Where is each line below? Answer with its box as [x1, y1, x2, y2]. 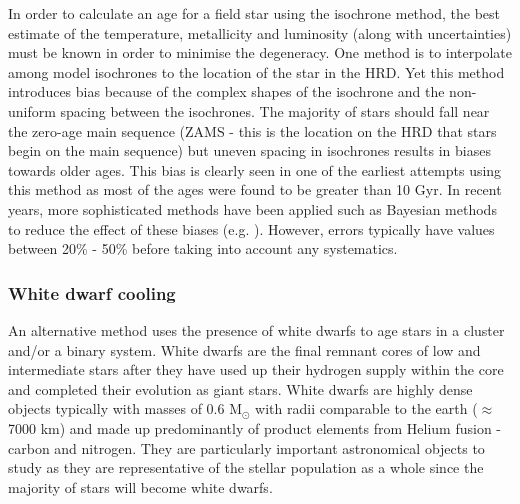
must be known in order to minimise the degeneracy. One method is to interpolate [8, 42, 512, 63]
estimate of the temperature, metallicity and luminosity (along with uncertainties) [8, 22, 512, 43]
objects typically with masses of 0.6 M [8, 398, 243, 419]
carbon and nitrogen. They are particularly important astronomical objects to [8, 437, 485, 458]
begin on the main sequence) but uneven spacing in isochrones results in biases [8, 140, 491, 161]
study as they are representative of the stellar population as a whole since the [8, 457, 484, 478]
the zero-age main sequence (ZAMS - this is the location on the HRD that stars [8, 120, 497, 141]
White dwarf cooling [8, 280, 176, 305]
